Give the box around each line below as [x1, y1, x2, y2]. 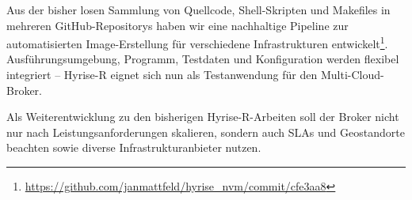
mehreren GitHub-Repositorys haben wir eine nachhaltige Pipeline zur [6, 17, 349, 33]
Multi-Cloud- [320, 66, 384, 83]
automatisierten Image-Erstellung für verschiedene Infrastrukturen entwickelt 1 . [6, 33, 388, 51]
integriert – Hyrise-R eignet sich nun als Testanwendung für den [6, 66, 318, 83]
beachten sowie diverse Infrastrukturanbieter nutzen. [6, 139, 261, 156]
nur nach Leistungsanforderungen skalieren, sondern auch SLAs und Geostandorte [6, 123, 405, 140]
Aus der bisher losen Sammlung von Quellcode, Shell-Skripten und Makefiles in [6, 2, 391, 17]
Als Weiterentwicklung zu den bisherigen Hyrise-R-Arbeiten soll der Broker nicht [6, 108, 399, 125]
